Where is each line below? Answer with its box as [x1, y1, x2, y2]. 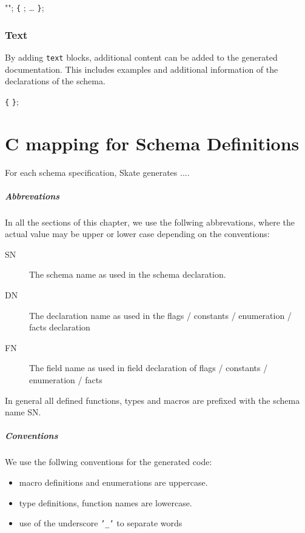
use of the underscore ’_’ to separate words [19, 517, 183, 529]
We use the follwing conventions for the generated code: [5, 455, 212, 468]
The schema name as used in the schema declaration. [29, 268, 226, 281]
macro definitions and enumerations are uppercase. [19, 475, 208, 488]
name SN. [5, 406, 41, 418]
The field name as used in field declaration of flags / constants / [29, 361, 268, 374]
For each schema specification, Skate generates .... [5, 166, 190, 178]
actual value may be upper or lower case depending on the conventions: [5, 227, 270, 240]
